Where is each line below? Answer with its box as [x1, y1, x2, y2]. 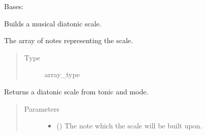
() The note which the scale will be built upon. [56, 120, 202, 131]
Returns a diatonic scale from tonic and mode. [4, 86, 149, 96]
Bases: [4, 1, 24, 11]
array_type [44, 69, 80, 80]
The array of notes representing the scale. [4, 35, 133, 46]
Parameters [24, 103, 59, 114]
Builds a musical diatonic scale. [4, 18, 101, 28]
